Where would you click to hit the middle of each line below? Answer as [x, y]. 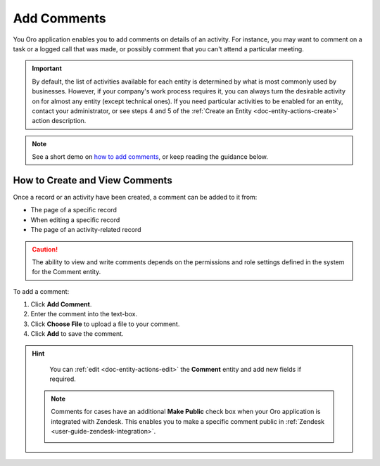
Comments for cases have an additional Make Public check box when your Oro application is [186, 412]
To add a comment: [41, 291]
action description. [59, 121]
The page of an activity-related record [86, 230]
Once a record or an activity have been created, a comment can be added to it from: [135, 197]
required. [63, 379]
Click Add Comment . [61, 304]
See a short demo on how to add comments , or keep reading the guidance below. [150, 157]
